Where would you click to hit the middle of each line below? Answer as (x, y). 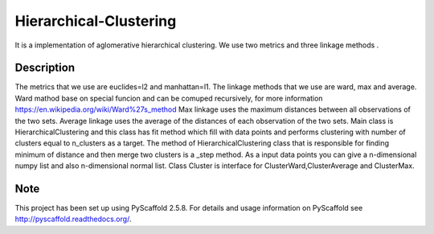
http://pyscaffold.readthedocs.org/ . (73, 219)
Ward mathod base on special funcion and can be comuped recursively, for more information (169, 98)
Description (45, 68)
